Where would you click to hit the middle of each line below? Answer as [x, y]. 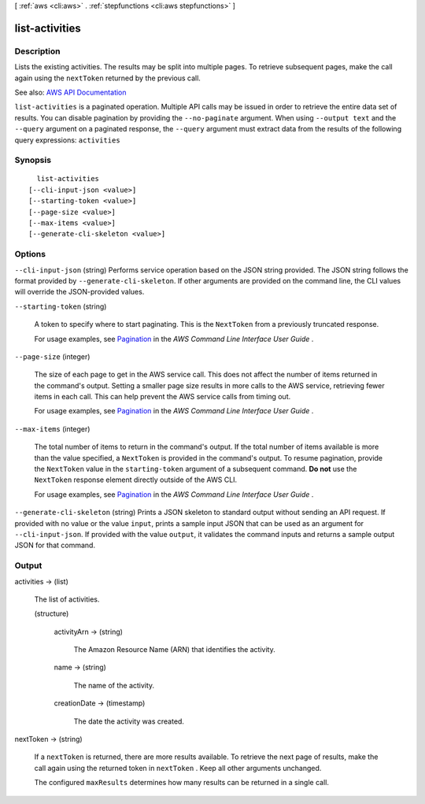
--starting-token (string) [61, 306]
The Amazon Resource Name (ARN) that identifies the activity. [174, 650]
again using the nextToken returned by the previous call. [107, 78]
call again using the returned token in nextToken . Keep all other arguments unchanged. [178, 768]
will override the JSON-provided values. [79, 292]
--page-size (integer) [52, 356]
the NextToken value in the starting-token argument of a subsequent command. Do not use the [196, 469]
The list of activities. [67, 599]
